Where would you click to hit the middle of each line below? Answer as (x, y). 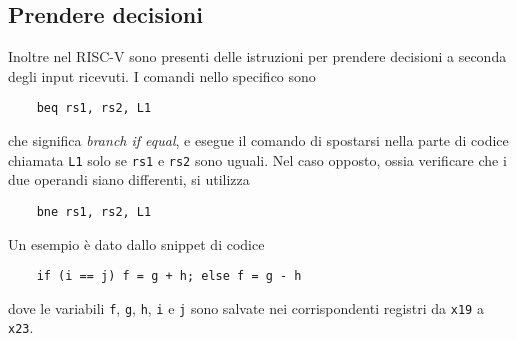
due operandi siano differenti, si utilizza (129, 179)
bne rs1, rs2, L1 (94, 211)
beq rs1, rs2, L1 (94, 108)
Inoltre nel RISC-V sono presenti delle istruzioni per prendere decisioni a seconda (257, 56)
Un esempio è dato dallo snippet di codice (136, 243)
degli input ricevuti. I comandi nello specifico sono (162, 75)
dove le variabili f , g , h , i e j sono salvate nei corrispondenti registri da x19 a (246, 307)
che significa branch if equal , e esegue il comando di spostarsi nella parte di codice (258, 140)
